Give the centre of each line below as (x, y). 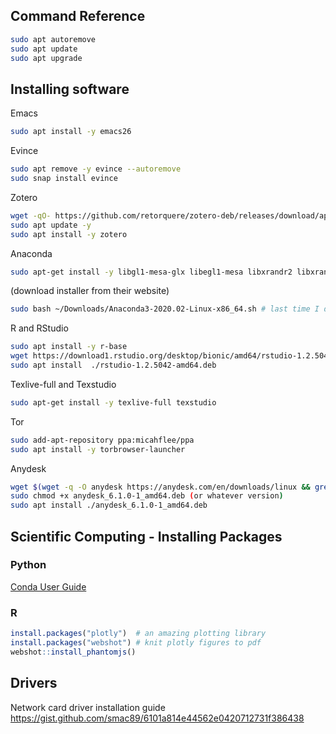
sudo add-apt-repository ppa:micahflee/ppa (102, 440)
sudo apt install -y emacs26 (71, 132)
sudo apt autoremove (53, 39)
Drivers (34, 683)
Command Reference (78, 16)
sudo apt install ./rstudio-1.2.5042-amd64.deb (113, 365)
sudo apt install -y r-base (69, 347)
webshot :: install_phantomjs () (73, 652)
